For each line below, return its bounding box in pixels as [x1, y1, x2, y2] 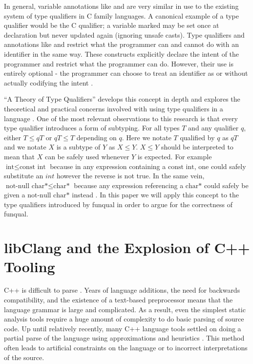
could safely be [204, 180, 249, 190]
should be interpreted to [161, 142, 233, 152]
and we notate [4, 142, 46, 152]
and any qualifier [188, 123, 239, 133]
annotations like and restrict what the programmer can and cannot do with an [4, 39, 239, 49]
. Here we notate [122, 132, 171, 142]
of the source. [4, 352, 44, 362]
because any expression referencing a [74, 180, 184, 190]
